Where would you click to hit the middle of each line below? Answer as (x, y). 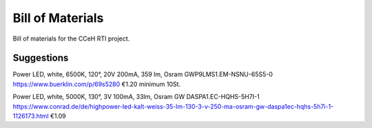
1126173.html (31, 116)
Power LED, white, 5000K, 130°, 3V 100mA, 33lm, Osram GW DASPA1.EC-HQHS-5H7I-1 (136, 97)
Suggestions (41, 58)
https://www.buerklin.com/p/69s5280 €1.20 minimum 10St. (97, 84)
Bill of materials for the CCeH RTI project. (71, 39)
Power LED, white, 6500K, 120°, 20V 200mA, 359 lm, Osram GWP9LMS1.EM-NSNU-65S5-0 (143, 74)
